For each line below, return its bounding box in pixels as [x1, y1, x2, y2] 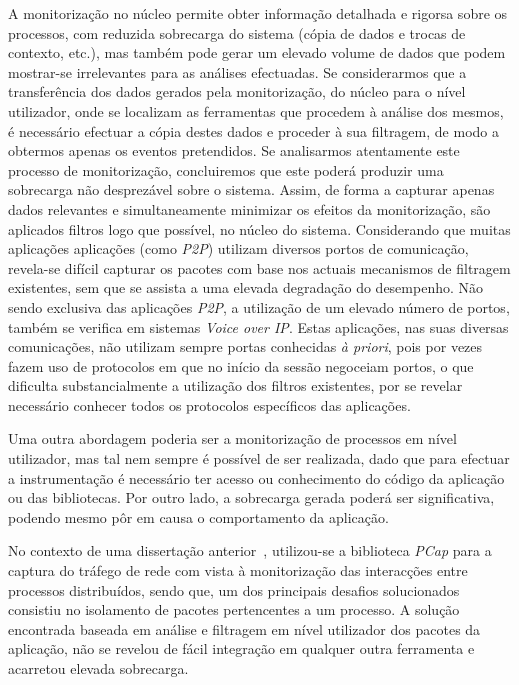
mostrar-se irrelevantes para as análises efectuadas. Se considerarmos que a [8, 61, 467, 82]
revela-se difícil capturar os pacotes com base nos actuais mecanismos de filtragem [8, 257, 511, 278]
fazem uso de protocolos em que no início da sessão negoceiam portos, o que [8, 355, 474, 376]
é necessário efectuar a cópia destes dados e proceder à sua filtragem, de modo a [8, 120, 499, 141]
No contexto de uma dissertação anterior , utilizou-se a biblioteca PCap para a [8, 540, 492, 561]
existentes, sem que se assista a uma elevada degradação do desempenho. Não [8, 277, 484, 298]
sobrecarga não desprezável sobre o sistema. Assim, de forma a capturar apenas [8, 179, 495, 200]
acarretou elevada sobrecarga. [8, 658, 189, 678]
